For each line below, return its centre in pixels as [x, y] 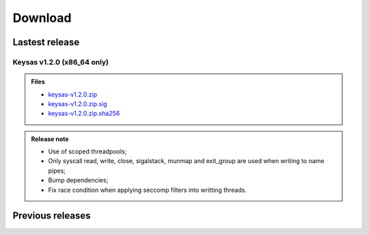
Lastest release [46, 42]
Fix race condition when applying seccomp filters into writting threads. [148, 190]
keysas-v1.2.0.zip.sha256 [84, 114]
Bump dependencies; [78, 180]
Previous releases [52, 216]
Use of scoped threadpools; [87, 151]
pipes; [57, 171]
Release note [50, 139]
